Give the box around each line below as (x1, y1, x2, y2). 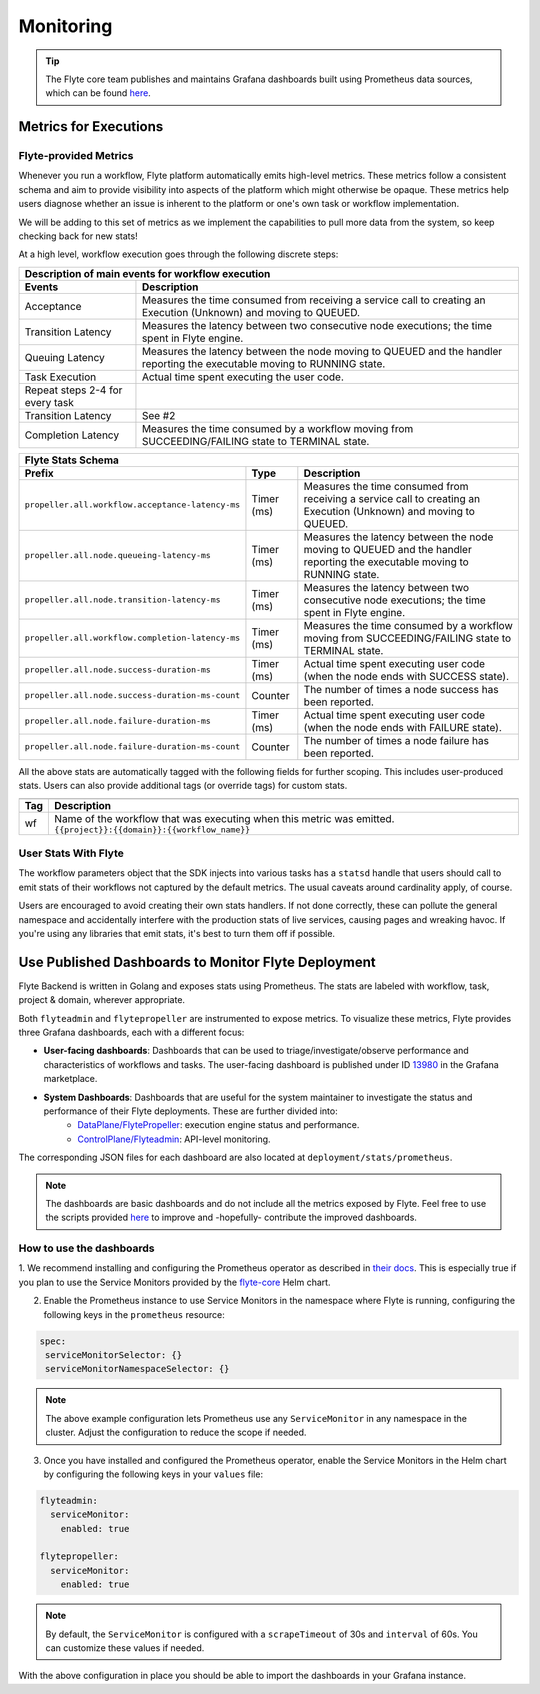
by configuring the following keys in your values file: (43, 1468, 264, 1480)
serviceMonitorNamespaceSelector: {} (45, 1363, 230, 1375)
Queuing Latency (24, 350, 105, 364)
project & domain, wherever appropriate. (18, 994, 185, 1006)
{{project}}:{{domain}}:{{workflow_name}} (54, 824, 251, 835)
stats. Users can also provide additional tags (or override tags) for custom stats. (18, 780, 348, 792)
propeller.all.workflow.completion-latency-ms (24, 633, 241, 644)
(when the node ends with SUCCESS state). (303, 669, 510, 683)
